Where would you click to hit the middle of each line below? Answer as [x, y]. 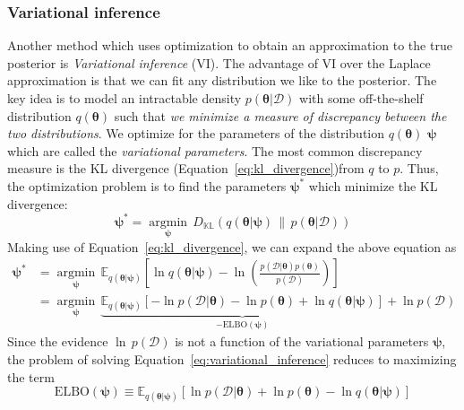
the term [31, 376]
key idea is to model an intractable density [125, 98]
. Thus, [419, 168]
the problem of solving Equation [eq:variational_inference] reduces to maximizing [232, 358]
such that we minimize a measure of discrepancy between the [280, 115]
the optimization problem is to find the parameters [147, 185]
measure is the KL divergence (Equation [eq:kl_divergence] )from [186, 168]
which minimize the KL [373, 185]
